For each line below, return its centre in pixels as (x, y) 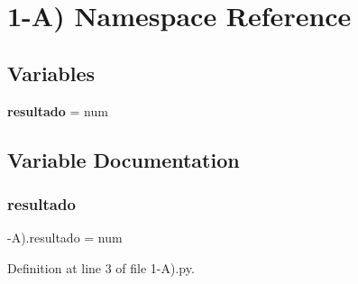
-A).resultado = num (65, 238)
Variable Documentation (124, 159)
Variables (51, 73)
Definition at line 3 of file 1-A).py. (101, 267)
